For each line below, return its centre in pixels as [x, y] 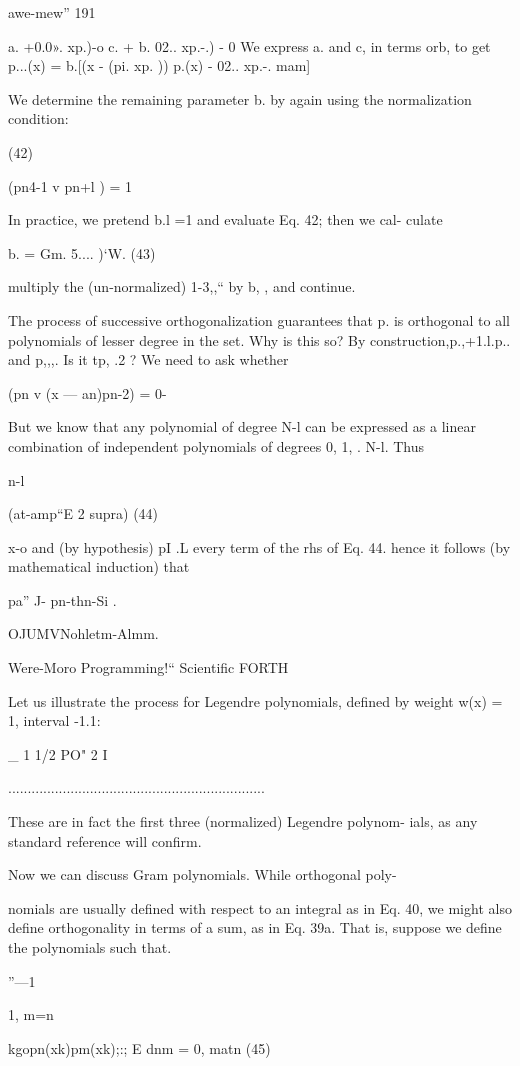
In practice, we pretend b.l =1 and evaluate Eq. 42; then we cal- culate [225, 219]
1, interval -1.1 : [54, 720]
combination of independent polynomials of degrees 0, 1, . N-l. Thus [216, 445]
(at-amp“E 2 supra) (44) [83, 513]
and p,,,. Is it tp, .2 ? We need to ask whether [148, 359]
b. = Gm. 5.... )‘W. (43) [82, 252]
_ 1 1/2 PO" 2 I [58, 753]
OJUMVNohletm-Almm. [83, 633]
